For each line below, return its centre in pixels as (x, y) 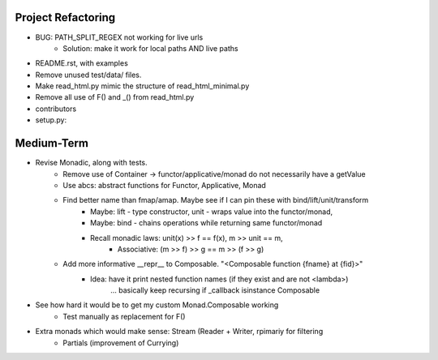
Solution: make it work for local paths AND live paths (150, 48)
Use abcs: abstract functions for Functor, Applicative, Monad (165, 185)
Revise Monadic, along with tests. (91, 163)
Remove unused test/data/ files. (88, 75)
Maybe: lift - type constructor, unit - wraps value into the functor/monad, (212, 212)
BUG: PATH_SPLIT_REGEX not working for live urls (119, 37)
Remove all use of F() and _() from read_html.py (115, 97)
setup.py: (51, 120)
